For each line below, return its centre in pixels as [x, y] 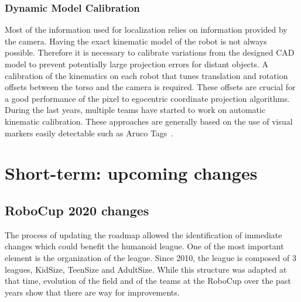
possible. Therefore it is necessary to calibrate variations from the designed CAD [150, 52]
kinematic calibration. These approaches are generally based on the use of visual [149, 121]
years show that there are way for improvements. [92, 292]
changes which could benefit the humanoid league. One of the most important [144, 246]
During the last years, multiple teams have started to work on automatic [135, 110]
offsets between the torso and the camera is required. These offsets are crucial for [150, 87]
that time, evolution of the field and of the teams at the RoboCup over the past [148, 281]
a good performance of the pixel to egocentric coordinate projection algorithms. [147, 98]
